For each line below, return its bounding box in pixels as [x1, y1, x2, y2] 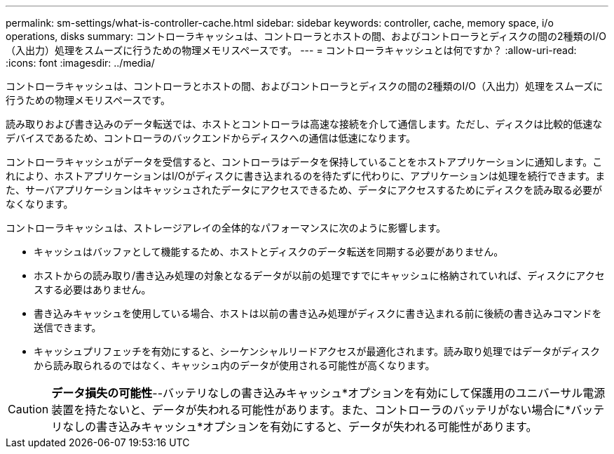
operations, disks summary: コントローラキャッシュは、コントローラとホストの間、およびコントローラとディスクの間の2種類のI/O [6, 30, 607, 42]
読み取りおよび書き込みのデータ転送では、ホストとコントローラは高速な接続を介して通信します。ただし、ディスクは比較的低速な [6, 118, 603, 130]
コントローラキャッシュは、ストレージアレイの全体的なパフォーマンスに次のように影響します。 [6, 222, 446, 234]
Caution [8, 402, 49, 416]
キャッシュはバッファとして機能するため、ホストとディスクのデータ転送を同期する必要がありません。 [34, 246, 504, 258]
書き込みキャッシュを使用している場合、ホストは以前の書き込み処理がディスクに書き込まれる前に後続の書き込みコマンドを [34, 307, 602, 319]
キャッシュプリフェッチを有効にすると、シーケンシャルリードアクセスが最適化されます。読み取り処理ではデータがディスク [34, 345, 601, 357]
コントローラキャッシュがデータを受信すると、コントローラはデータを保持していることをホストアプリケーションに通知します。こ [6, 156, 603, 168]
